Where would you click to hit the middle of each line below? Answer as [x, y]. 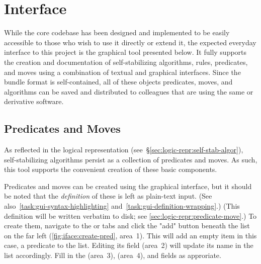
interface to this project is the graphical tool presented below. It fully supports [125, 52]
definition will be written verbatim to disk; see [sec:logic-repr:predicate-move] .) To [130, 215]
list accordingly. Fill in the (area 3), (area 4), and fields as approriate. [113, 255]
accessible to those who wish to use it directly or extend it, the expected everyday [130, 42]
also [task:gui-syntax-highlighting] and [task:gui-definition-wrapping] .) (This [122, 206]
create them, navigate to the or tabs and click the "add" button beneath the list [127, 226]
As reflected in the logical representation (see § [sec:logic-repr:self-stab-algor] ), [124, 150]
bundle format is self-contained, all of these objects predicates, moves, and [118, 82]
